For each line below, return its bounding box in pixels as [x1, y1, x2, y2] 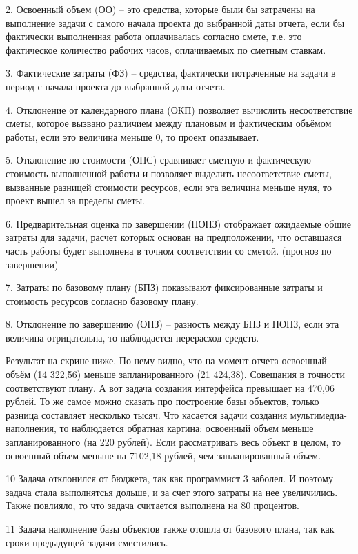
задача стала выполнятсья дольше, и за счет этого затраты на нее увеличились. [6, 484, 338, 499]
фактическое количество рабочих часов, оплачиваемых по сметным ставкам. [6, 42, 326, 57]
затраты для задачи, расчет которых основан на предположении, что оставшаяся [6, 230, 342, 244]
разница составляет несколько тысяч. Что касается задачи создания [6, 407, 288, 422]
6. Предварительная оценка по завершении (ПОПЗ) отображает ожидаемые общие [6, 216, 351, 230]
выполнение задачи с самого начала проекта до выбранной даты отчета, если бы [6, 15, 345, 30]
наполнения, [6, 421, 57, 435]
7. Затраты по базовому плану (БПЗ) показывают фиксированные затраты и [6, 280, 323, 295]
